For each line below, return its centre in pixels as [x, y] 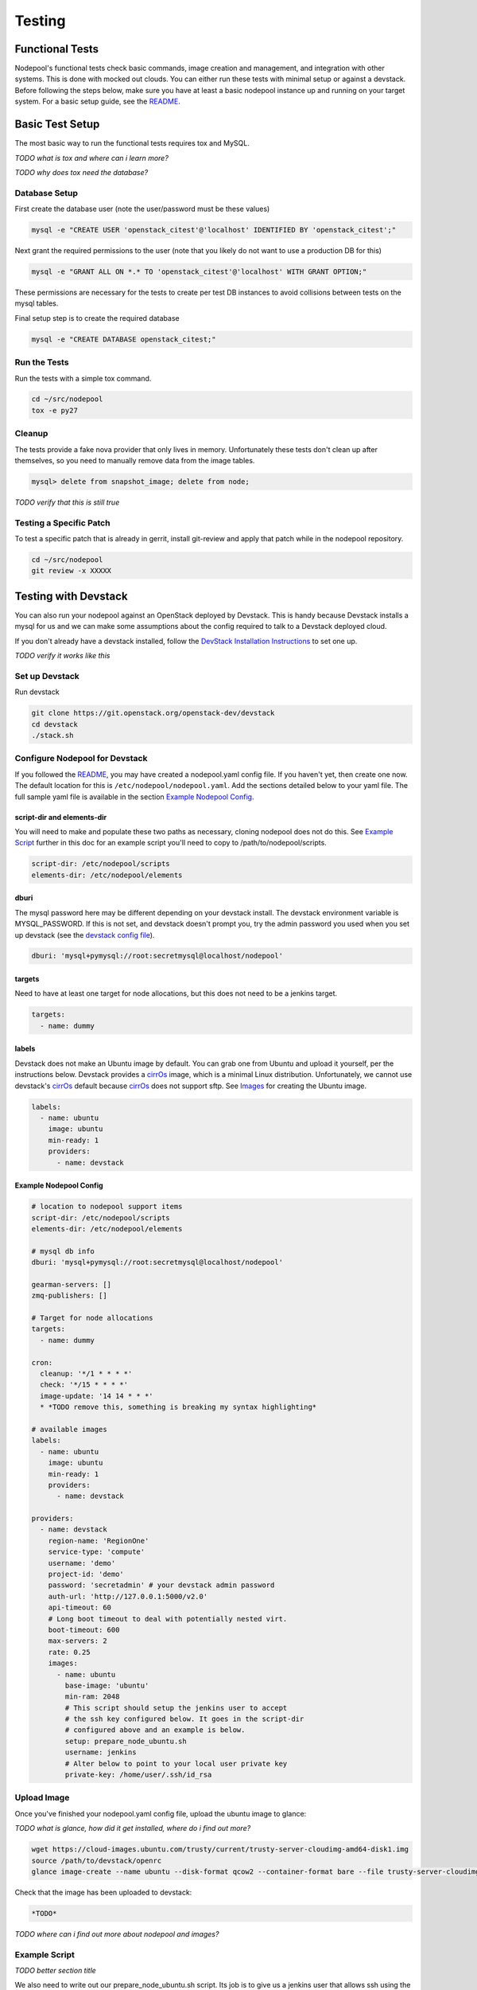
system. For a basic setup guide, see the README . [97, 101]
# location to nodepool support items [107, 1207]
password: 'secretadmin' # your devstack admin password [161, 1585]
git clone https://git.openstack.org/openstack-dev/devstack [153, 713]
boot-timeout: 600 [84, 1629]
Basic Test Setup [57, 125]
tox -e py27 [55, 410]
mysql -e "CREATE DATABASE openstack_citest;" [124, 339]
